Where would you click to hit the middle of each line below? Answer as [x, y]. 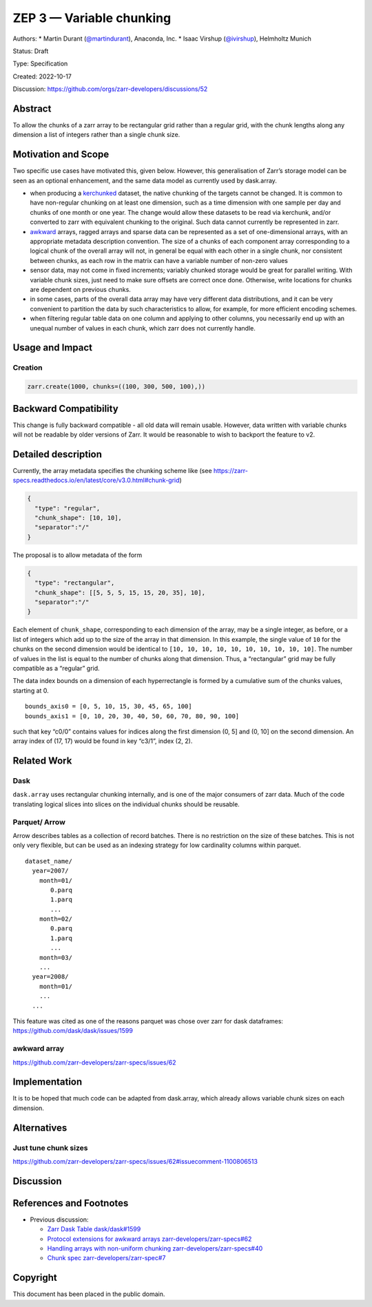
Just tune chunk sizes [50, 1148]
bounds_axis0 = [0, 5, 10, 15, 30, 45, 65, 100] [108, 707]
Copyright [35, 1278]
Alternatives [40, 1128]
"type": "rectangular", [75, 583]
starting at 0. [31, 690]
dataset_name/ [49, 861]
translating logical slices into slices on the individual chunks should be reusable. [126, 804]
